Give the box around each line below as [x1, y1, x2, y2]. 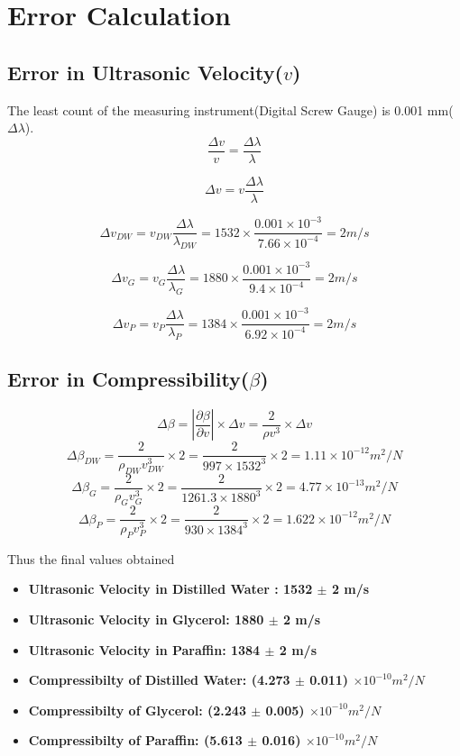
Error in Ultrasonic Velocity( [7, 58, 283, 86]
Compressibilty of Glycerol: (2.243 [28, 700, 246, 719]
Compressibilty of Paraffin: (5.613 [28, 731, 243, 750]
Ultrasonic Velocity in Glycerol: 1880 [28, 609, 264, 628]
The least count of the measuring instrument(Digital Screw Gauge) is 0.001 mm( [7, 100, 454, 119]
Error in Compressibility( [7, 365, 250, 393]
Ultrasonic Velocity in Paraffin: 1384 [28, 640, 261, 659]
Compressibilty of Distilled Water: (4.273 [28, 670, 290, 689]
